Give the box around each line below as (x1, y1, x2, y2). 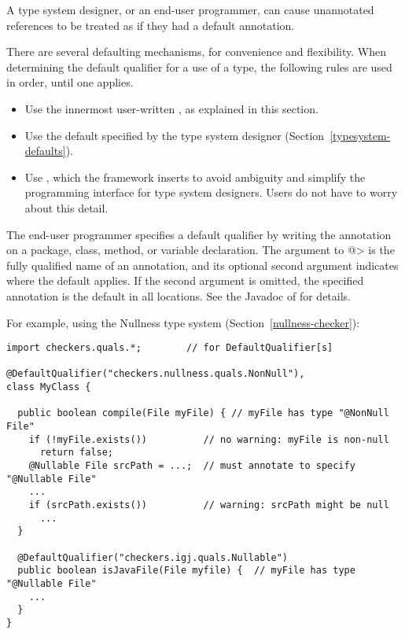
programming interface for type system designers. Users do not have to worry (24, 184, 398, 201)
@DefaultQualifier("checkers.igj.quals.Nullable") (17, 551, 288, 563)
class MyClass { (6, 382, 91, 393)
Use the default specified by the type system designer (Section (24, 127, 325, 143)
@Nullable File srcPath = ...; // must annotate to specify (28, 460, 355, 471)
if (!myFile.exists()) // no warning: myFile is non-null (28, 433, 389, 445)
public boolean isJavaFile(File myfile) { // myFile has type (17, 565, 355, 577)
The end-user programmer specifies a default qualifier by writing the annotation (6, 226, 392, 242)
